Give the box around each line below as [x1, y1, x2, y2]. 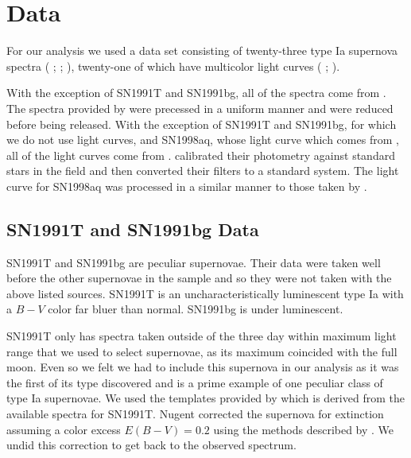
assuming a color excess [6, 421, 121, 437]
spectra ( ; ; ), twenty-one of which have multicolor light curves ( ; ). [6, 57, 340, 74]
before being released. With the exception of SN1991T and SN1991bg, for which [6, 115, 397, 132]
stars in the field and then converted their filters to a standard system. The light [6, 162, 399, 179]
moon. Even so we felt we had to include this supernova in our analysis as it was [6, 359, 399, 375]
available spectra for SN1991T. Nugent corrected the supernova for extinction [6, 406, 384, 422]
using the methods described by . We [213, 421, 394, 437]
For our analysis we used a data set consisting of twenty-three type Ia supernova [6, 42, 398, 59]
